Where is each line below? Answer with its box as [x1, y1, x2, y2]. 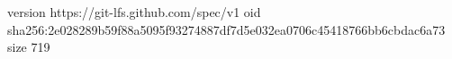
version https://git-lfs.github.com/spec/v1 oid [7, 3, 261, 21]
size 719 [7, 38, 50, 56]
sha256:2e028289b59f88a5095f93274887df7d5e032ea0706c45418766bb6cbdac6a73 [7, 20, 446, 38]
